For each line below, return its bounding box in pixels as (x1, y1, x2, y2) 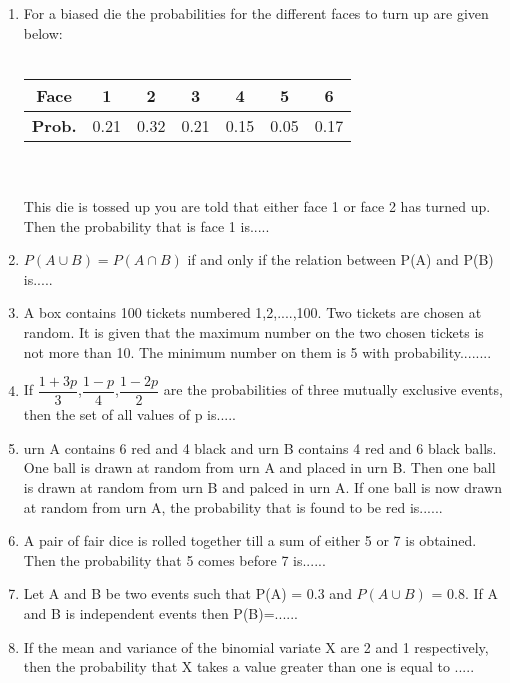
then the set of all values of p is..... (23, 404, 236, 425)
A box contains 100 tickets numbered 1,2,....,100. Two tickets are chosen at (23, 302, 482, 323)
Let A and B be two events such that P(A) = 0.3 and (23, 583, 352, 604)
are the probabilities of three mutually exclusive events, (163, 379, 503, 400)
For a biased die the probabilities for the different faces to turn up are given (23, 3, 489, 23)
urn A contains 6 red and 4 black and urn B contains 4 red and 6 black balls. (23, 437, 497, 458)
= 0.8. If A (431, 583, 498, 604)
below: (23, 22, 63, 43)
